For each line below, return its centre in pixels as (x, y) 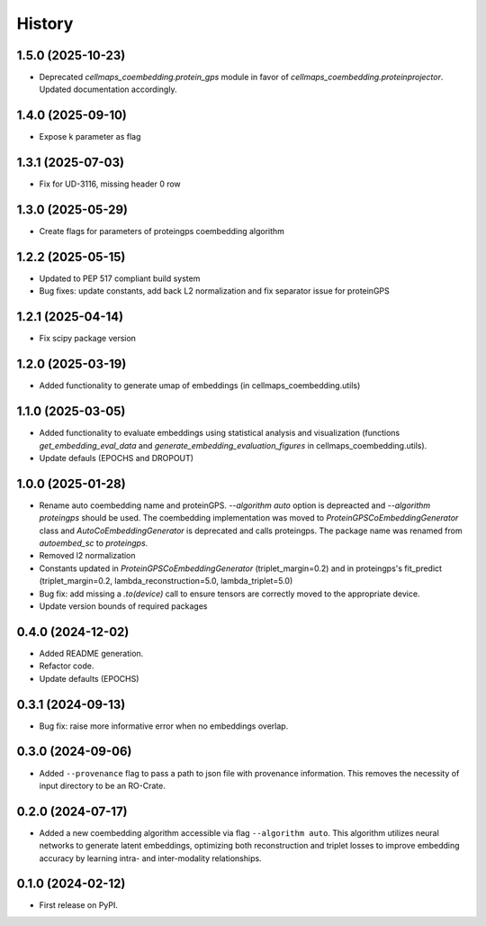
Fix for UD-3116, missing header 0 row (110, 184)
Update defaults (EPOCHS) (89, 678)
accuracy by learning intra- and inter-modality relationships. (150, 858)
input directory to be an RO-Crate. (102, 785)
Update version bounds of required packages (123, 606)
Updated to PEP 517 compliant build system (120, 278)
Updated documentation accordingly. (108, 89)
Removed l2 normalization (87, 556)
